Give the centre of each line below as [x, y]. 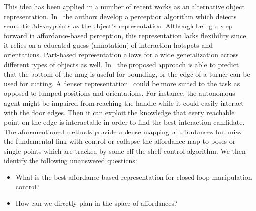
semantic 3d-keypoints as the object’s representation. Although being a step [118, 26]
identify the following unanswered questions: [71, 160]
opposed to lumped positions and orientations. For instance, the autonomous [120, 93]
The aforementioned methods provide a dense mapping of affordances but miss [123, 131]
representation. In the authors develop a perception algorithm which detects [120, 16]
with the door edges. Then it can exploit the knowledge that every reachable [119, 112]
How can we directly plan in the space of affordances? [96, 203]
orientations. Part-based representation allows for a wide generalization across [121, 54]
